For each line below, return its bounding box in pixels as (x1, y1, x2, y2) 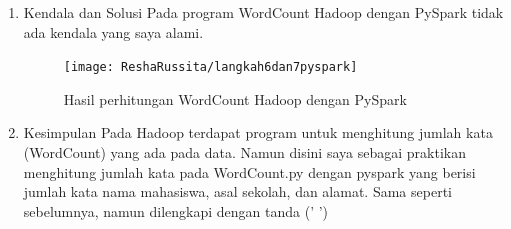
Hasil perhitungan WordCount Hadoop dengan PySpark (63, 88, 407, 109)
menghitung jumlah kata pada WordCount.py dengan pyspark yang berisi (23, 161, 476, 182)
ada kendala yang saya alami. (23, 21, 204, 42)
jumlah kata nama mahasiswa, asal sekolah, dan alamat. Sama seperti (23, 181, 452, 202)
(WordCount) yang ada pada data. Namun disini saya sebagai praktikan (23, 142, 466, 163)
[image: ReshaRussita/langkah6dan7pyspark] (63, 60, 358, 75)
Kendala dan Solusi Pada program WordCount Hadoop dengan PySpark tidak (23, 2, 504, 22)
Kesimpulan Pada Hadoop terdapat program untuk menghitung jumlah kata (23, 122, 493, 143)
